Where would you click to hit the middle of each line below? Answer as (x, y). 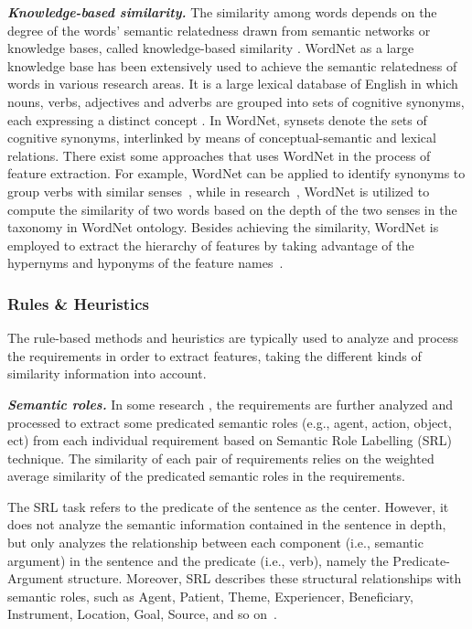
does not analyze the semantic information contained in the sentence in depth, (227, 524)
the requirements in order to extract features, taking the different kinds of (215, 355)
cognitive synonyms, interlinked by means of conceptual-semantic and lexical (222, 138)
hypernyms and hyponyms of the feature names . (145, 263)
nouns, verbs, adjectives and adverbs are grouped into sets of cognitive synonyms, (236, 101)
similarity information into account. (107, 373)
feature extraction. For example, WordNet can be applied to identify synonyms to (236, 173)
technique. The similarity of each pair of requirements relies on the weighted (221, 458)
